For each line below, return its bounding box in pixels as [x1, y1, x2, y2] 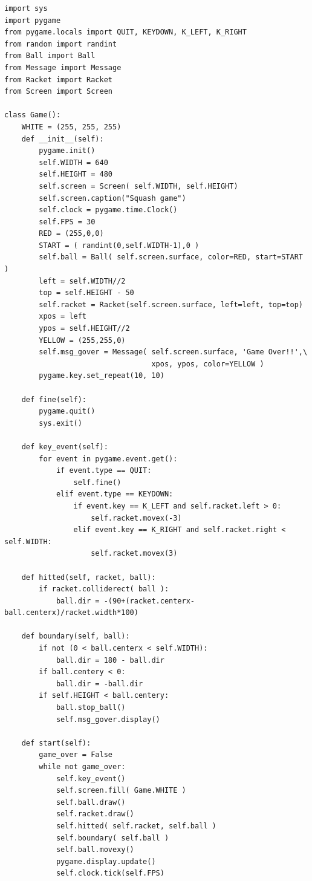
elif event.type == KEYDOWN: [56, 490, 174, 499]
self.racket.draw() [56, 810, 134, 819]
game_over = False [39, 750, 112, 759]
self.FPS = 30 [39, 217, 96, 226]
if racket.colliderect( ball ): [39, 585, 169, 594]
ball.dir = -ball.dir [56, 679, 143, 688]
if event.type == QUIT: [56, 466, 152, 475]
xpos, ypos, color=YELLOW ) [151, 359, 264, 368]
